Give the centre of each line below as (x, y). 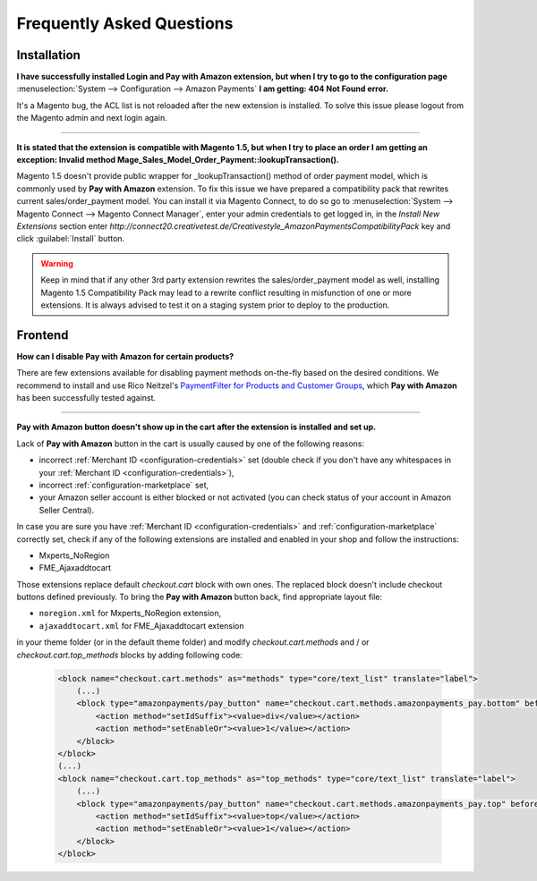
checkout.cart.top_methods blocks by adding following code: (130, 655)
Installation (48, 55)
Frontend (43, 335)
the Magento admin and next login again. (92, 118)
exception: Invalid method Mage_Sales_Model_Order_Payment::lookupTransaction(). (178, 160)
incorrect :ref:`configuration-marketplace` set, (124, 485)
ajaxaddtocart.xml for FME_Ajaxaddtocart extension (142, 625)
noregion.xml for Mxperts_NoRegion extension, (130, 614)
